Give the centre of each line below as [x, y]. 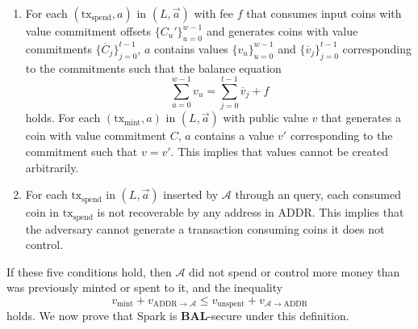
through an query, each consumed [318, 194]
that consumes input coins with [324, 13]
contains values [191, 48]
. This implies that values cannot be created [279, 151]
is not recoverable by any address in [186, 212]
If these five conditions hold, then [89, 271]
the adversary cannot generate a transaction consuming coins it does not [205, 228]
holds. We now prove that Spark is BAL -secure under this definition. [178, 316]
